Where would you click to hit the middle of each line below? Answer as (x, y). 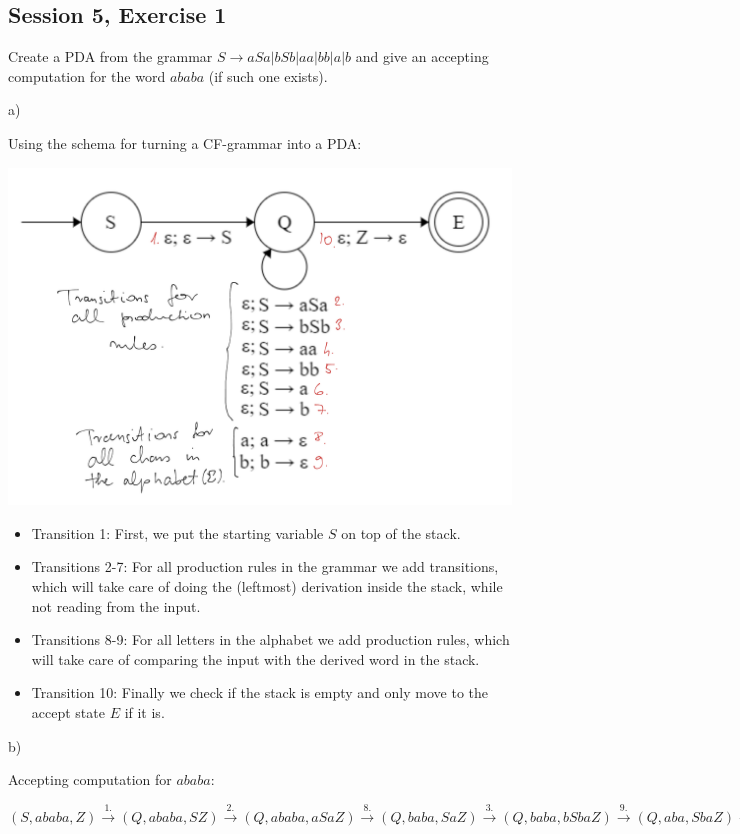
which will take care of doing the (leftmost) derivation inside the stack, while (267, 586)
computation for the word (87, 75)
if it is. (144, 711)
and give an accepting (422, 56)
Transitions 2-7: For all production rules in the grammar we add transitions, (265, 566)
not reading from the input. (116, 605)
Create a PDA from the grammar (110, 56)
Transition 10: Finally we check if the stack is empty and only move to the (259, 692)
